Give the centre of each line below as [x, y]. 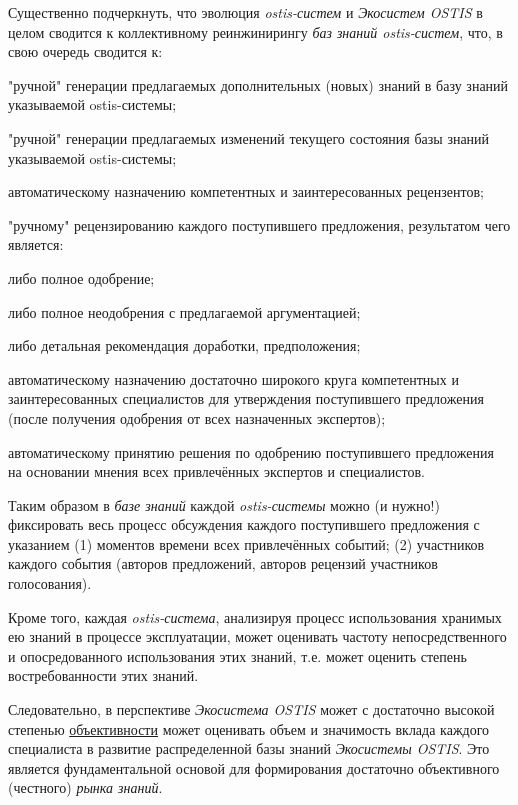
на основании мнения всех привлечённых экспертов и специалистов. [216, 471]
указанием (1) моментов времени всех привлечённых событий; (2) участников [246, 543]
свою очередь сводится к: [85, 51]
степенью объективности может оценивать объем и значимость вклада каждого [249, 728]
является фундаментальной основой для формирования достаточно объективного [254, 767]
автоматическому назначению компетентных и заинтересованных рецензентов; [246, 191]
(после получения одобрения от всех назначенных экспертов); [197, 417]
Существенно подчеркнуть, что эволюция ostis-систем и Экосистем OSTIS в [245, 12]
